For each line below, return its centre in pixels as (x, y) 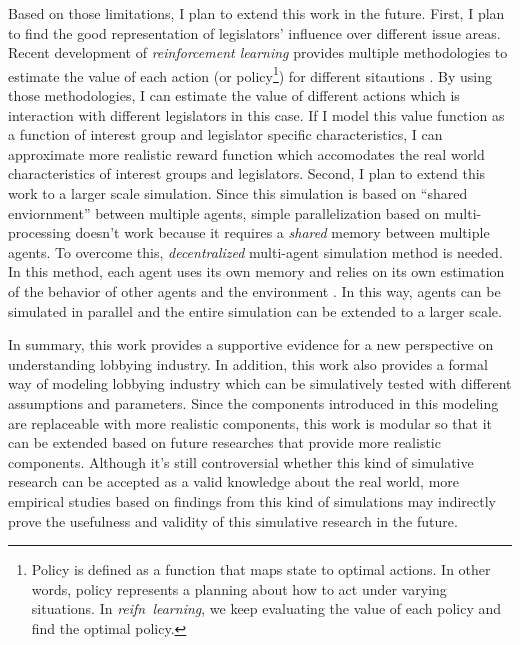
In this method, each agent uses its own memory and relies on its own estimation (256, 271)
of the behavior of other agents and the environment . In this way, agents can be (254, 290)
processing (39, 232)
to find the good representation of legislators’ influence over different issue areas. (254, 32)
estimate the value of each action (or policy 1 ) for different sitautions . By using (250, 74)
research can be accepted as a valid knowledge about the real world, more (234, 481)
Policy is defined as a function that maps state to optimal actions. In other (261, 569)
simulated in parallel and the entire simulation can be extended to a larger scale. (255, 310)
